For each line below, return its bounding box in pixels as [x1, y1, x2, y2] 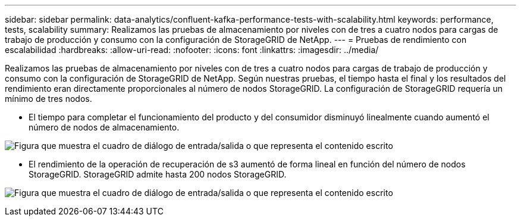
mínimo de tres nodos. [5, 94, 92, 104]
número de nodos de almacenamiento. [29, 122, 180, 132]
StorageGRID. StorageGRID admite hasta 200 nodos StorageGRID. [29, 169, 287, 179]
